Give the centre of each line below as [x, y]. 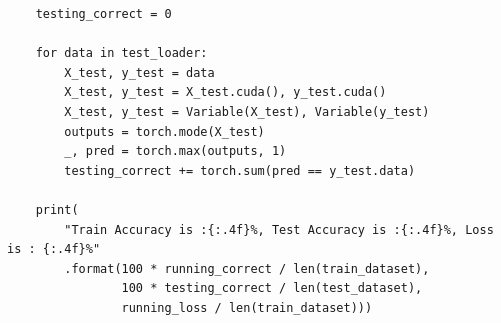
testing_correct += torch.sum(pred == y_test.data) [240, 170]
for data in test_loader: [121, 53]
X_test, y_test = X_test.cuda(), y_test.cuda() [225, 92]
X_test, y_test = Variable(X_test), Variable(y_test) [247, 111]
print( [57, 209]
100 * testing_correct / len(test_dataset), [272, 288]
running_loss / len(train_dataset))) [247, 307]
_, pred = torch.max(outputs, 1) [175, 151]
